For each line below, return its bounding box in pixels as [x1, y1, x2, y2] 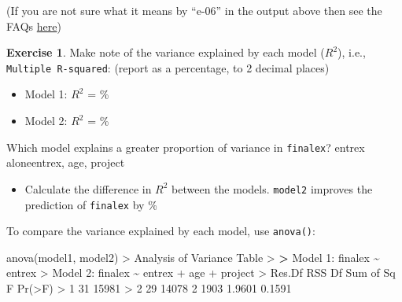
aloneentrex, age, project [6, 154, 125, 171]
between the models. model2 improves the [171, 180, 373, 197]
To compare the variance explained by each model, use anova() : [6, 223, 315, 239]
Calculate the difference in [24, 180, 152, 197]
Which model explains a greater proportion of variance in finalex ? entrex [6, 138, 365, 155]
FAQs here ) [6, 17, 61, 34]
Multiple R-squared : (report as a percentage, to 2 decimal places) [6, 59, 330, 75]
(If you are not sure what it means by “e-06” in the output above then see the [6, 2, 382, 18]
